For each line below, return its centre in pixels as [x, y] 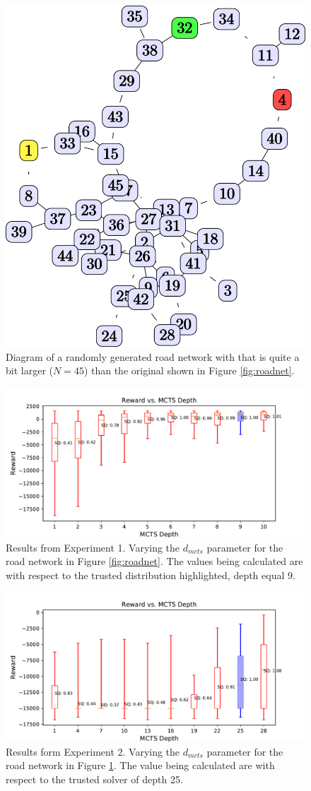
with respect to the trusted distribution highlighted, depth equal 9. [151, 575]
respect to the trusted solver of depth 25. [94, 779]
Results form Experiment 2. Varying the [93, 751]
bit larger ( [29, 370]
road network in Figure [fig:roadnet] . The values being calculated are [154, 561]
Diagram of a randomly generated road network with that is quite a [153, 356]
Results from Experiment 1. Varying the [93, 547]
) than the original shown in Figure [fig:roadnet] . [189, 370]
